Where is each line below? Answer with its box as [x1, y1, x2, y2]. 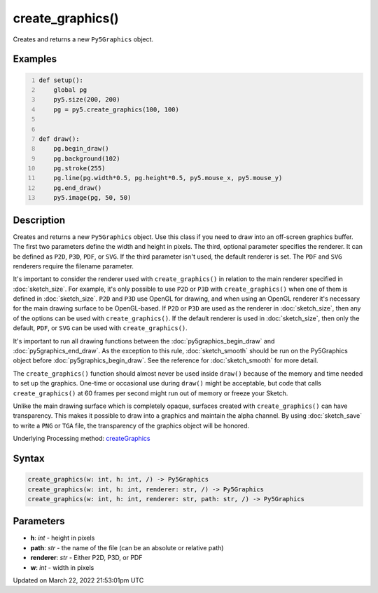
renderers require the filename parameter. [13, 261, 134, 270]
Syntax [13, 452, 45, 464]
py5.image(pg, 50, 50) [53, 193, 132, 202]
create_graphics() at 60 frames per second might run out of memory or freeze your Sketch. [13, 389, 288, 397]
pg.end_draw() [53, 184, 102, 192]
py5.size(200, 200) [53, 95, 120, 104]
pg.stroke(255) [53, 165, 106, 172]
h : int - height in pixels [30, 533, 95, 543]
